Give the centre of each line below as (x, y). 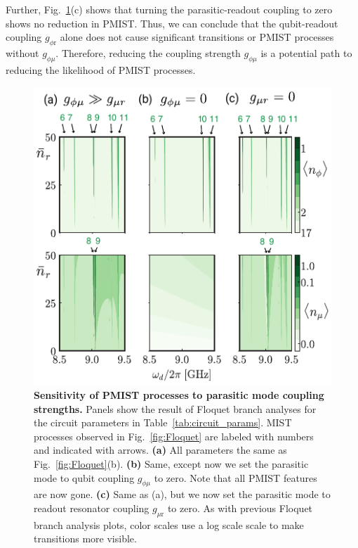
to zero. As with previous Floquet (240, 508)
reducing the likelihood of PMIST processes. (101, 69)
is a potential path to (306, 52)
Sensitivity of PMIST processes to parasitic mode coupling (179, 394)
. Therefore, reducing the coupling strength (148, 52)
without (22, 52)
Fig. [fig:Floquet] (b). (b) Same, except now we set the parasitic (171, 463)
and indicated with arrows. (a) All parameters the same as (160, 450)
